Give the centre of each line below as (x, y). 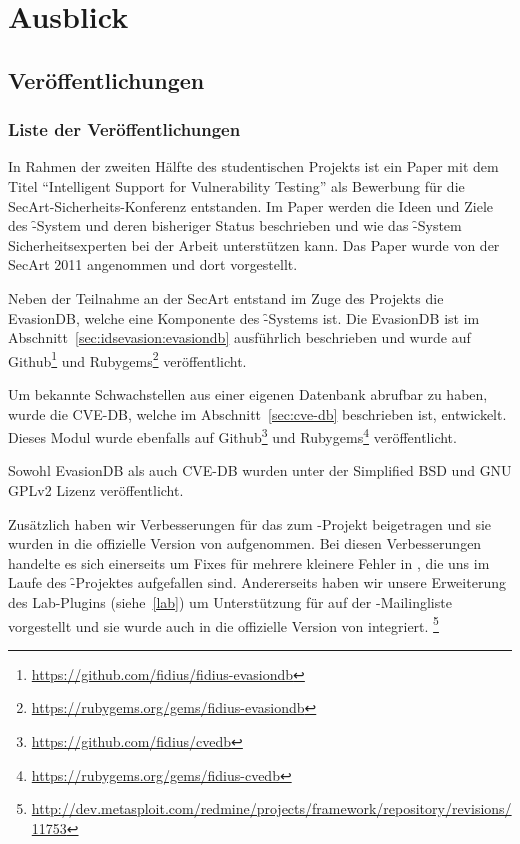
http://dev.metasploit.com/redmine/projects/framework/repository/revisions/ (271, 808)
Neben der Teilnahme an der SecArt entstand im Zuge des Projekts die (226, 297)
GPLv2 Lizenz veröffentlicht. (96, 490)
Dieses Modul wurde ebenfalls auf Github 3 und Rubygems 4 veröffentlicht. (232, 435)
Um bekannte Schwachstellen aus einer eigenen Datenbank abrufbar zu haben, (248, 393)
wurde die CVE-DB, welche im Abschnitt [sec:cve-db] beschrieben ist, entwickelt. (257, 413)
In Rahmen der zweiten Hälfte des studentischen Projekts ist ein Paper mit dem (253, 166)
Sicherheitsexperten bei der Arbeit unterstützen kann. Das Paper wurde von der (254, 244)
